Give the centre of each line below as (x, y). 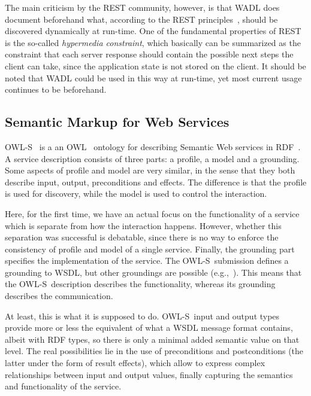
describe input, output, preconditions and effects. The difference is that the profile (156, 182)
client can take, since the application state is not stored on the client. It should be (155, 66)
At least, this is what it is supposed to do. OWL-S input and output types (142, 316)
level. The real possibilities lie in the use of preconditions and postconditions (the (154, 351)
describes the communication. (59, 296)
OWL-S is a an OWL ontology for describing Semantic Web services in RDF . (153, 146)
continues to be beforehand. (56, 89)
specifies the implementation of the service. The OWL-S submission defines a (147, 261)
